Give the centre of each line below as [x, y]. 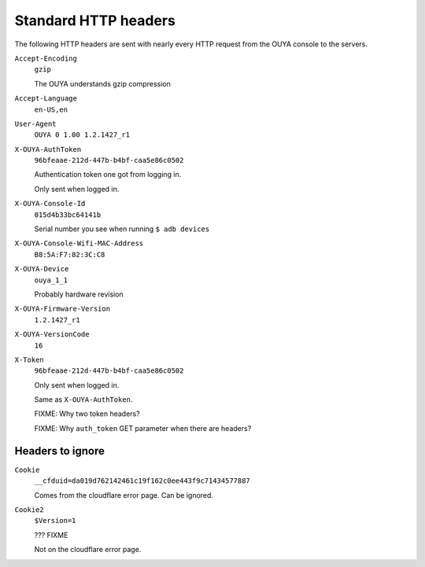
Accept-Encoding [46, 58]
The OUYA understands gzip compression [102, 83]
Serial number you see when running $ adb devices [122, 229]
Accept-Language [46, 99]
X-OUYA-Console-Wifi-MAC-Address [79, 243]
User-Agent [35, 123]
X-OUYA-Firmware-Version [62, 309]
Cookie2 [30, 510]
